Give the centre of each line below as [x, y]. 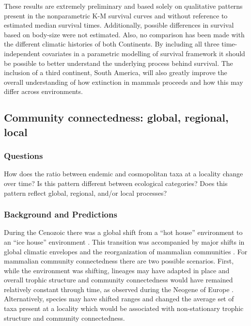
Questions [24, 156]
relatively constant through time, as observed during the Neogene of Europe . [119, 289]
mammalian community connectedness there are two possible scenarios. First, [119, 261]
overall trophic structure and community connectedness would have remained [118, 280]
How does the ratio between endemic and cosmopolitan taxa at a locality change [124, 174]
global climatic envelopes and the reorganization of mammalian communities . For [126, 251]
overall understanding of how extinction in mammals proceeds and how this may [124, 82]
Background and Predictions [61, 214]
